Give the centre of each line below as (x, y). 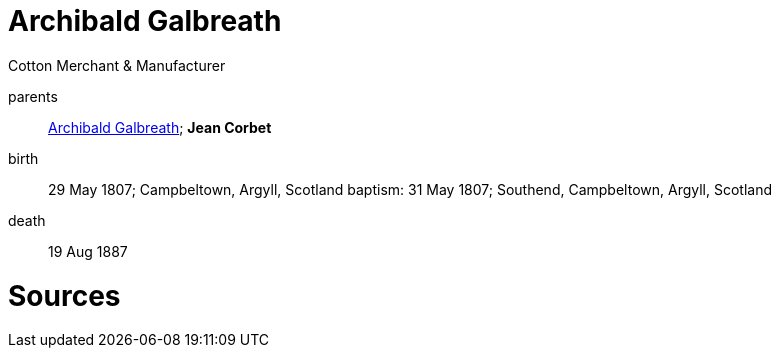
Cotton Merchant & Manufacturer (117, 65)
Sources (64, 295)
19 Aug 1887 (88, 251)
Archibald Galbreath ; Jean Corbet (160, 127)
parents (33, 96)
